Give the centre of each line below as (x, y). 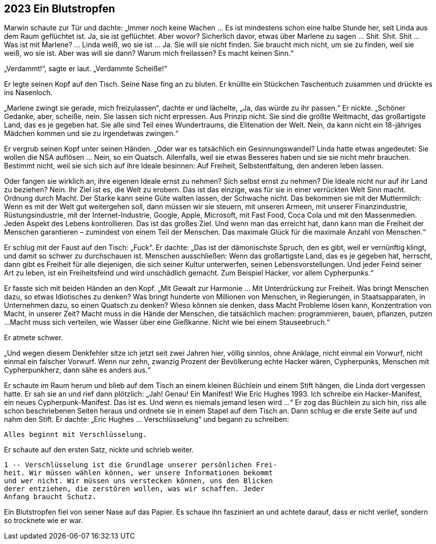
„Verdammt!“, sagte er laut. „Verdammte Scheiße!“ (86, 69)
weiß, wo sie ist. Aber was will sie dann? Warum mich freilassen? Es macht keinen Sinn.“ (149, 53)
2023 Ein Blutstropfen (60, 9)
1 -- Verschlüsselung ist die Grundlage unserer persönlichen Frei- (141, 465)
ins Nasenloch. (28, 93)
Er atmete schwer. (34, 338)
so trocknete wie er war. (44, 521)
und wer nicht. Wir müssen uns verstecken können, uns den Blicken (139, 481)
